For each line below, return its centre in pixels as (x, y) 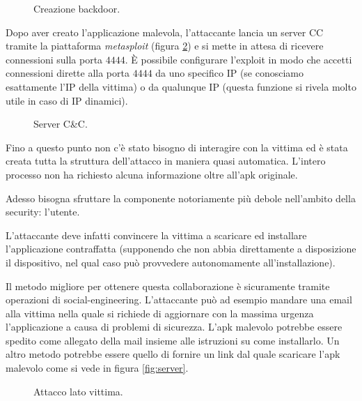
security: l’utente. (43, 212)
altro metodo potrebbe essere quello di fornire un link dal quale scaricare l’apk (173, 354)
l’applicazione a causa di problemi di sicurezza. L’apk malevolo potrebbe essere (174, 327)
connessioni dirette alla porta (68, 73)
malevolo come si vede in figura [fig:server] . (97, 368)
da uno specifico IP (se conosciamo (230, 73)
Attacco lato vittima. (78, 391)
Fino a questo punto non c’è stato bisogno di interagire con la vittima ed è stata (177, 147)
